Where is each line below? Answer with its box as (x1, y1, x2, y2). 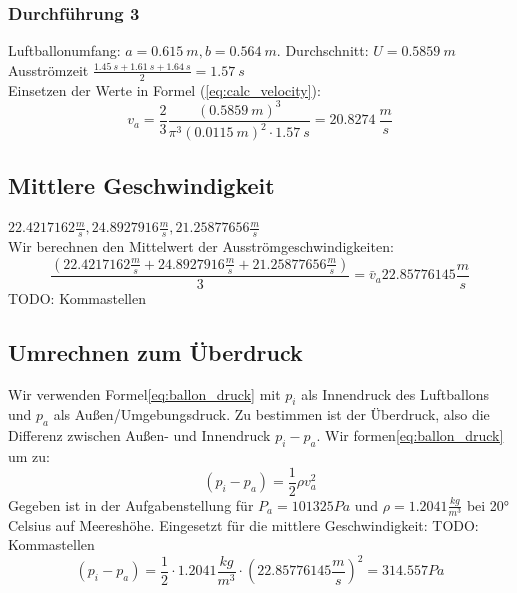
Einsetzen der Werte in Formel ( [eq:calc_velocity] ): (8, 79, 321, 100)
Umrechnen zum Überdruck (8, 336, 303, 367)
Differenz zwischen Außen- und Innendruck (8, 425, 271, 446)
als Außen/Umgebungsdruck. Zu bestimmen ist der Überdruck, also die (53, 404, 490, 425)
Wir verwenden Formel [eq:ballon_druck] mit (8, 383, 281, 404)
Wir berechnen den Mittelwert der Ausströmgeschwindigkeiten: (8, 236, 394, 257)
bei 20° (466, 494, 510, 515)
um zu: (8, 445, 50, 466)
